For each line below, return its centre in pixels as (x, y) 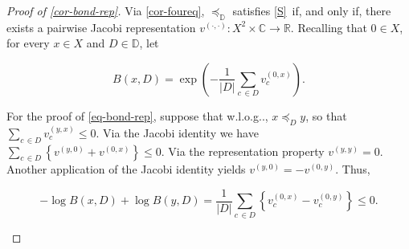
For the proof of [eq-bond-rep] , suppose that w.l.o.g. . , (137, 115)
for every (28, 43)
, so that (326, 115)
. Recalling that (329, 27)
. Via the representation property (243, 151)
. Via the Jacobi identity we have (177, 132)
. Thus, (353, 169)
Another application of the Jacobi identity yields (126, 169)
